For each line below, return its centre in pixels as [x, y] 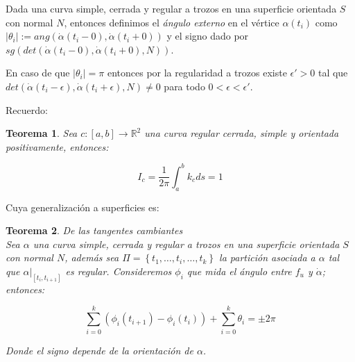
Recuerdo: [27, 109]
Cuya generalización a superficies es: [83, 207]
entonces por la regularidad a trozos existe [197, 73]
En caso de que [38, 73]
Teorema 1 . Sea [42, 133]
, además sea [92, 257]
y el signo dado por [208, 36]
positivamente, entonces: [57, 146]
